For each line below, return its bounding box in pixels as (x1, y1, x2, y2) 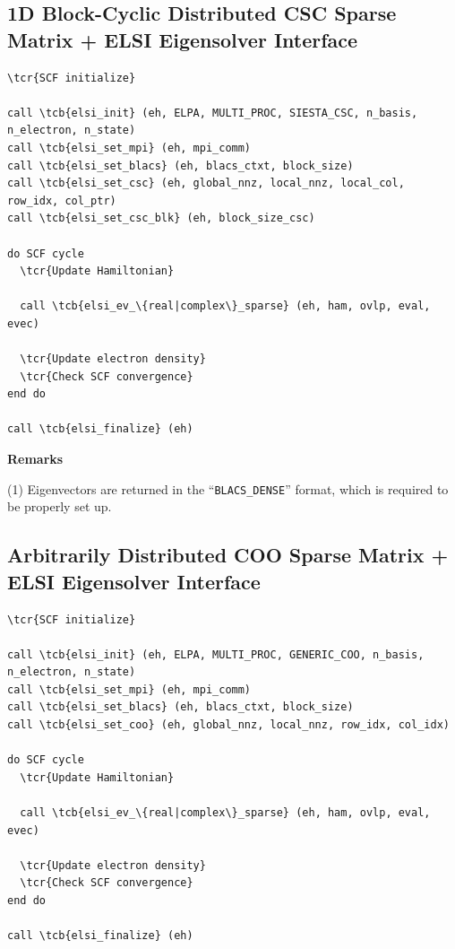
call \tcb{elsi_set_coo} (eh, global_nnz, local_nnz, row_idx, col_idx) (7, 718, 450, 732)
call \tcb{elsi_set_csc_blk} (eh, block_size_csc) (7, 212, 315, 225)
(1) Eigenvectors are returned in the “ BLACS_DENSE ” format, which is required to (7, 479, 449, 498)
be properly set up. (7, 497, 112, 516)
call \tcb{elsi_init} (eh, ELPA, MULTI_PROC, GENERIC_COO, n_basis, (7, 648, 425, 661)
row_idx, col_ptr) (7, 194, 116, 207)
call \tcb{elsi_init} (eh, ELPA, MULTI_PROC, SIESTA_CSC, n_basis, (7, 106, 418, 119)
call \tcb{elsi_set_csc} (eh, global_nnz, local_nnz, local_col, (7, 177, 405, 190)
